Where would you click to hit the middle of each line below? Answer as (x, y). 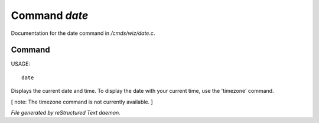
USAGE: (21, 64)
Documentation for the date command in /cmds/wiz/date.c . (83, 33)
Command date (50, 15)
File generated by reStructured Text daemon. (66, 113)
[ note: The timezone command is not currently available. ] (82, 102)
